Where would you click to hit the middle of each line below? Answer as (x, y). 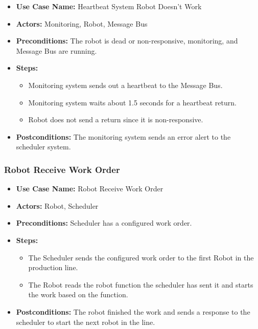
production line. (53, 267)
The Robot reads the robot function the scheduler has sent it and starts (141, 284)
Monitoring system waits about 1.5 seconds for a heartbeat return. (132, 102)
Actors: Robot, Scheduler (57, 205)
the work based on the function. (78, 294)
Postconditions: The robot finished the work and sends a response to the (133, 311)
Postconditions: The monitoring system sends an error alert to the (123, 136)
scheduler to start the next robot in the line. (86, 322)
